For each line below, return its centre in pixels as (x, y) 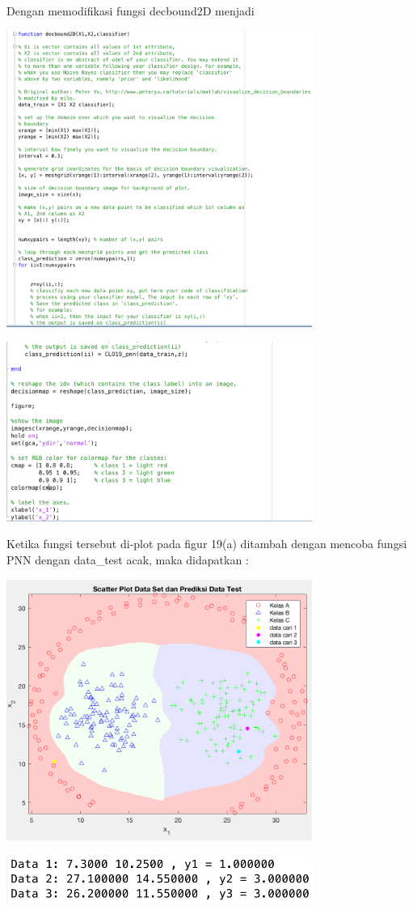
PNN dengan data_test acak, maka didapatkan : (128, 559)
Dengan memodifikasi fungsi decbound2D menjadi (131, 11)
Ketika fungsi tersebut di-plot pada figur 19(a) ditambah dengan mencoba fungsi (207, 544)
